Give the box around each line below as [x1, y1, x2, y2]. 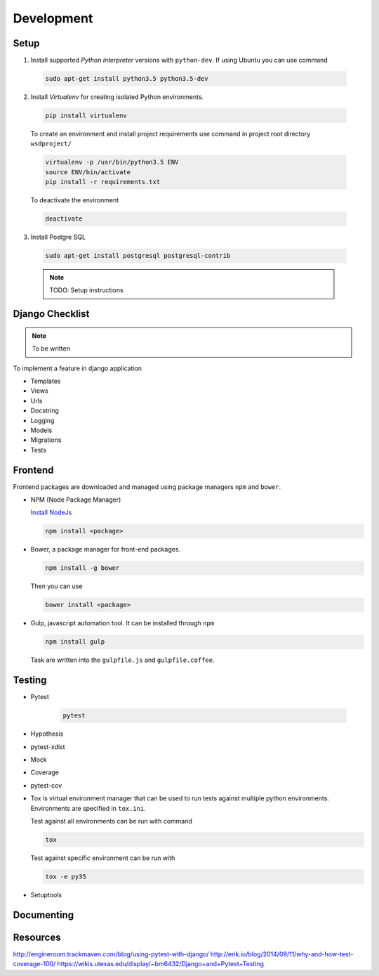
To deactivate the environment [30, 196, 119, 204]
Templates [30, 377, 61, 386]
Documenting [13, 909, 74, 920]
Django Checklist [13, 308, 90, 320]
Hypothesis [30, 729, 64, 738]
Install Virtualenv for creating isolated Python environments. [30, 93, 204, 101]
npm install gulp [45, 638, 105, 646]
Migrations [30, 436, 62, 444]
